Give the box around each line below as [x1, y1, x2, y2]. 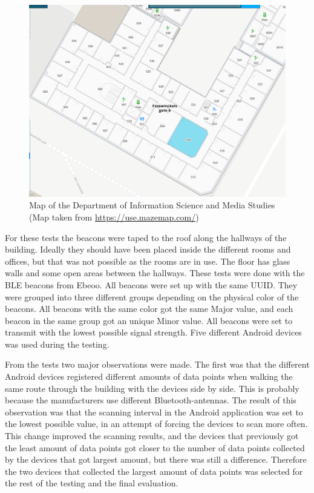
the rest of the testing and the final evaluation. [5, 477, 178, 489]
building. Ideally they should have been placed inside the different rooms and [5, 243, 291, 256]
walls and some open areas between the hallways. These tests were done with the [5, 266, 305, 279]
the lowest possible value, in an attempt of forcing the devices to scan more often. [5, 417, 308, 430]
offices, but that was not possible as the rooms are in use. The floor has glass [5, 254, 290, 267]
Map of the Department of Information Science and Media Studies [29, 199, 275, 211]
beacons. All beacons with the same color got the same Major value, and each [5, 302, 293, 315]
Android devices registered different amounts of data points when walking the [5, 370, 293, 383]
